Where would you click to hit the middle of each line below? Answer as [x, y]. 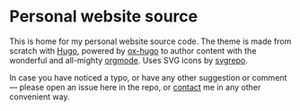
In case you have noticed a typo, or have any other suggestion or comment [148, 77]
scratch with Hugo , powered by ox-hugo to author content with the [133, 50]
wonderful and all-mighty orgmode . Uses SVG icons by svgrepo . [129, 60]
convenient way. [40, 97]
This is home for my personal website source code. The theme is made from [150, 41]
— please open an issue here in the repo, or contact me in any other [135, 87]
